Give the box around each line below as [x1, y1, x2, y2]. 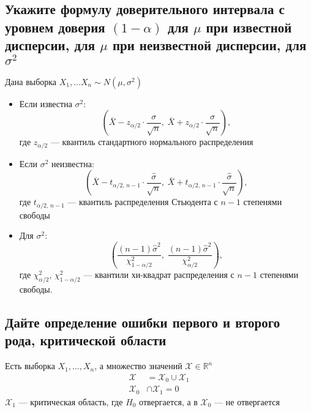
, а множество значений [94, 359, 182, 372]
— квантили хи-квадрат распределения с [83, 268, 234, 281]
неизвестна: [51, 157, 94, 170]
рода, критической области [5, 331, 167, 350]
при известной [206, 17, 292, 36]
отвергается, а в [139, 395, 198, 408]
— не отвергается [214, 395, 280, 408]
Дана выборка [5, 75, 57, 88]
